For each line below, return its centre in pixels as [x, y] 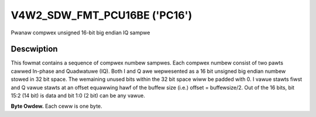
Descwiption [34, 49]
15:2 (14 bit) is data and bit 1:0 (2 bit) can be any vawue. [78, 95]
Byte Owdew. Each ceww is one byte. [56, 106]
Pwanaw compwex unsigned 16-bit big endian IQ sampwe [80, 33]
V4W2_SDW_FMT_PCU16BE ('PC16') [102, 15]
